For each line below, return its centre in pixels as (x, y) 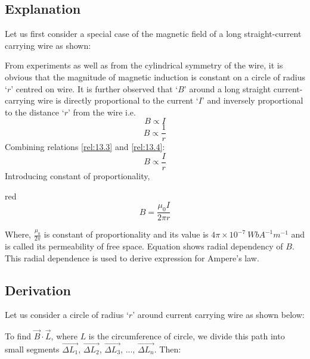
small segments (32, 349)
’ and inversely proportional (252, 100)
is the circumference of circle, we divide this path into (187, 336)
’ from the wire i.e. (102, 112)
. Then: (168, 349)
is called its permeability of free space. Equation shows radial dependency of (144, 246)
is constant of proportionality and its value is (126, 234)
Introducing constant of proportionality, (77, 176)
